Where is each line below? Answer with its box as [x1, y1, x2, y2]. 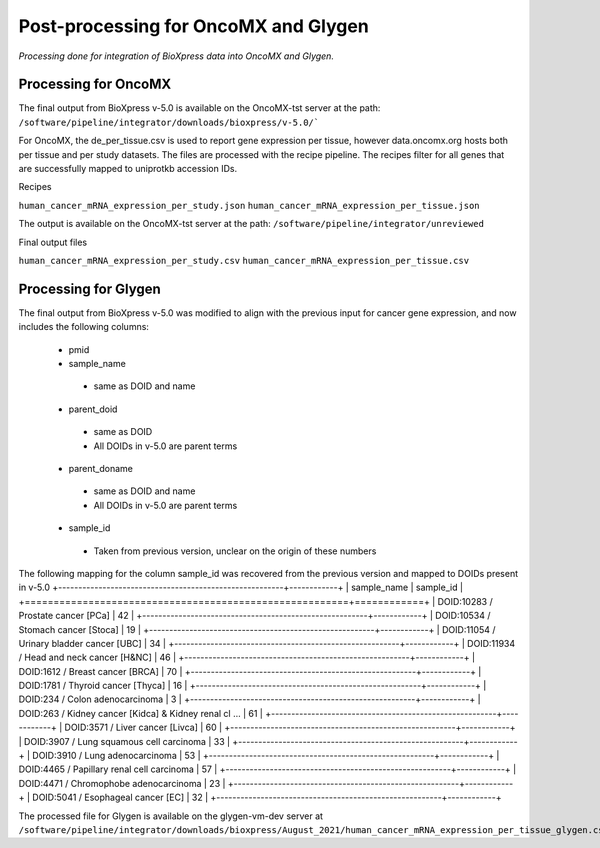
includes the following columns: [18, 321, 150, 333]
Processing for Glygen [18, 280, 162, 297]
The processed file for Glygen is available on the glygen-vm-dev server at [18, 810, 324, 822]
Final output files [18, 236, 88, 248]
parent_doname [68, 463, 134, 474]
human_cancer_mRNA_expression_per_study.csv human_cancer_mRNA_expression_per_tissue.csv [18, 255, 470, 266]
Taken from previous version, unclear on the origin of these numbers [93, 545, 377, 557]
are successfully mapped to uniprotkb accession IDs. [18, 163, 238, 175]
